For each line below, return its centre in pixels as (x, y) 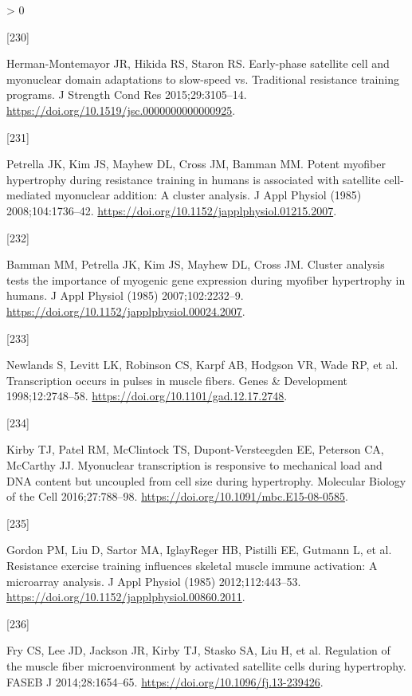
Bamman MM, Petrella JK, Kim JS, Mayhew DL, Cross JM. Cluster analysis (196, 264)
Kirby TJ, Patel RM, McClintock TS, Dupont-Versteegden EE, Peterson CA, (195, 449)
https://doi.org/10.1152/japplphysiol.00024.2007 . (126, 311)
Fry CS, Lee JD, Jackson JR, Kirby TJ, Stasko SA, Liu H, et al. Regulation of (198, 650)
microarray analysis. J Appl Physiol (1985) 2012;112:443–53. (154, 581)
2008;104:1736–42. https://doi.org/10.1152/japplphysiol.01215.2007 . (172, 210)
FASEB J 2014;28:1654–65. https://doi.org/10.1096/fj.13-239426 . (165, 681)
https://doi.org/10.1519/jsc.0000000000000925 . (121, 110)
